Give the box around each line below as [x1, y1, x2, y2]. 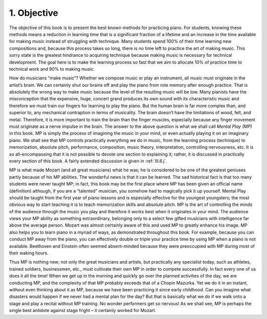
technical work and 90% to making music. [9, 66, 95, 72]
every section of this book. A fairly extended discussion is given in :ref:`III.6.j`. [9, 158, 168, 164]
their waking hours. [9, 250, 49, 256]
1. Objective [9, 7, 58, 18]
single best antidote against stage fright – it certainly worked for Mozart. [9, 308, 157, 314]
